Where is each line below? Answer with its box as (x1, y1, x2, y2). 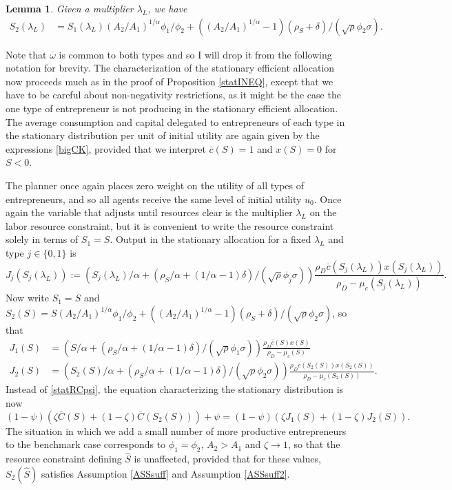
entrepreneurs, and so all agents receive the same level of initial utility (6, 191, 302, 206)
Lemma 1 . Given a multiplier (6, 1, 134, 15)
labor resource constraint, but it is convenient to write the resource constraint (6, 218, 334, 233)
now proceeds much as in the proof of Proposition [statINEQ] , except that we (6, 74, 333, 88)
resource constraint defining (6, 451, 122, 466)
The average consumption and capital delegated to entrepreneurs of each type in (6, 114, 345, 129)
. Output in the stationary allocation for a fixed (110, 232, 311, 246)
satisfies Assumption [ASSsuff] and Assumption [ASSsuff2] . (41, 466, 290, 480)
